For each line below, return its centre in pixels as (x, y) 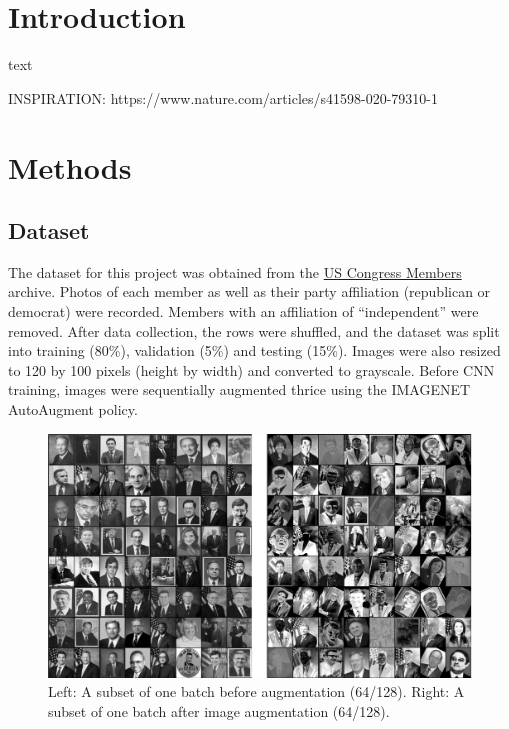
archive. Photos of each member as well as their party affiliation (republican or (249, 291)
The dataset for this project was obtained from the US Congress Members (235, 271)
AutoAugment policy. (73, 409)
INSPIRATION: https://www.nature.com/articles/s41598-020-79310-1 (223, 97)
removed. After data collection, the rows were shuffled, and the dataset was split (254, 330)
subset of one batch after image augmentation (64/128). (219, 710)
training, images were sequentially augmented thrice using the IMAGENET (239, 389)
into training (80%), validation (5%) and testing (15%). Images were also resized (254, 350)
